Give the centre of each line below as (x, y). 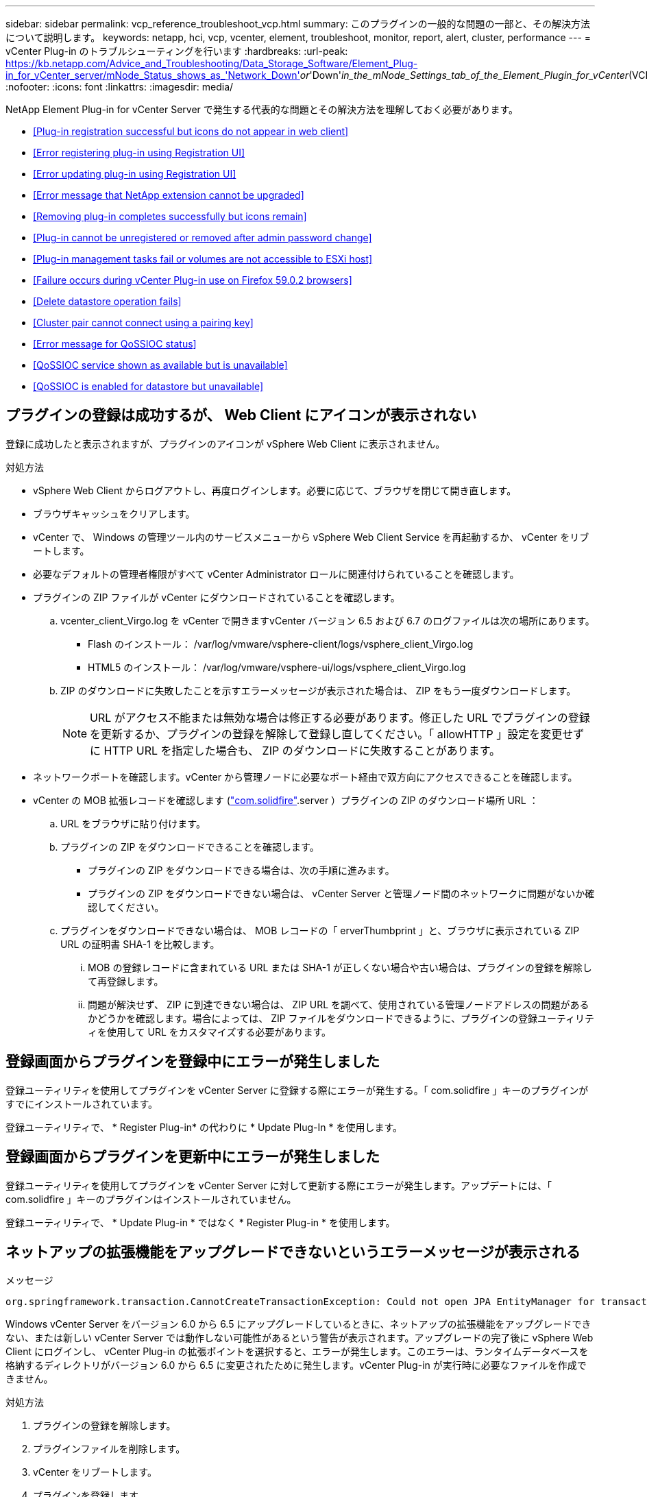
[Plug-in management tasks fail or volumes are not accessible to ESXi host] (203, 259)
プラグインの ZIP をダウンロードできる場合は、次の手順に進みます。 (241, 870)
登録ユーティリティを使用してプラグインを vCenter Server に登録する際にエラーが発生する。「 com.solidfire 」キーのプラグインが (297, 1090)
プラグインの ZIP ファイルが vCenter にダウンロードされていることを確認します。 (217, 597)
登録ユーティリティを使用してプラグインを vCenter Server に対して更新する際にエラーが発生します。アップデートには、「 (279, 1185)
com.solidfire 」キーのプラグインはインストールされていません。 (151, 1199)
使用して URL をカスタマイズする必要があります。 (219, 1032)
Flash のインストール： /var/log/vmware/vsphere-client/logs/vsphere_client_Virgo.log (281, 644)
